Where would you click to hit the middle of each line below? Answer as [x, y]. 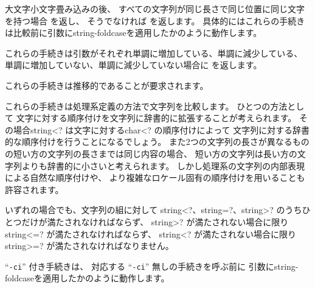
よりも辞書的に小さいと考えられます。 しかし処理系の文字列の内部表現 [163, 165]
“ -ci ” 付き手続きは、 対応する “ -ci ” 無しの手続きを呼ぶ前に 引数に [140, 266]
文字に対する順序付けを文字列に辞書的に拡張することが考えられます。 [156, 118]
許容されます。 [34, 189]
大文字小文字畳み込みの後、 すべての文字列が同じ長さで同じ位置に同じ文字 [155, 9]
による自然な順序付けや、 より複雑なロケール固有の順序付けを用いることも [155, 177]
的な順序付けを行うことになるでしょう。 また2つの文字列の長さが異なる [149, 142]
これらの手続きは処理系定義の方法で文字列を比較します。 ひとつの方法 [146, 106]
